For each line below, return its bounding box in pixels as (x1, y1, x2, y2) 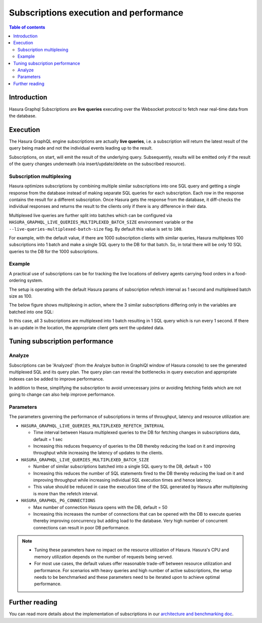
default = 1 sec (33, 436, 63, 442)
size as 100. (9, 293, 33, 299)
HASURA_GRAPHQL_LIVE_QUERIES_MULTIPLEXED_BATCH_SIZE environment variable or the (9, 219, 194, 225)
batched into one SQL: (9, 309, 54, 315)
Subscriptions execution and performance (9, 7, 184, 18)
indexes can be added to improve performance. (9, 376, 104, 382)
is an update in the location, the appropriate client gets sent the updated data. (9, 324, 164, 330)
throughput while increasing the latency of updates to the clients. (33, 450, 164, 456)
